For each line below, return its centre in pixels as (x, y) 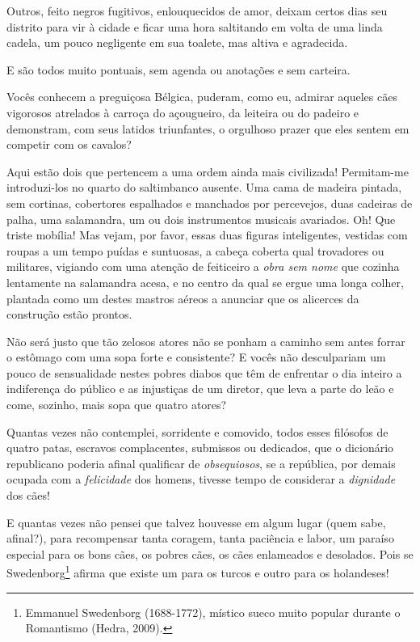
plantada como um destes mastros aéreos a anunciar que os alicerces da (183, 298)
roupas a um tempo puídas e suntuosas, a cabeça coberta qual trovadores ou (195, 250)
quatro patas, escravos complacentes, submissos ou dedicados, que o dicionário (200, 448)
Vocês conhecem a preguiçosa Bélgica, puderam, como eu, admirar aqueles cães (202, 97)
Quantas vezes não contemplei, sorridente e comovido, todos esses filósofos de (197, 431)
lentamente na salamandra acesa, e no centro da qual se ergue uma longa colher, (205, 282)
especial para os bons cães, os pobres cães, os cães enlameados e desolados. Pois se (210, 553)
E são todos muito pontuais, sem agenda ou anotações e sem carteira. (178, 69)
